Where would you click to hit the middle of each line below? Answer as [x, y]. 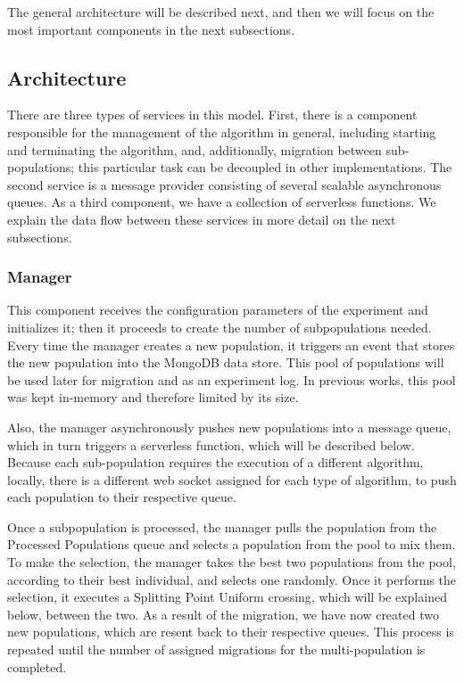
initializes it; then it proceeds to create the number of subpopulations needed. [220, 327]
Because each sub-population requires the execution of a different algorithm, [215, 462]
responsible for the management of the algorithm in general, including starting [222, 131]
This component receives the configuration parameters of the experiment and [218, 310]
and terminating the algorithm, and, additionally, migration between [195, 149]
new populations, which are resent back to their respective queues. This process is [231, 632]
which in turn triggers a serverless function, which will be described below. [211, 444]
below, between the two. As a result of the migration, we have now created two [223, 614]
